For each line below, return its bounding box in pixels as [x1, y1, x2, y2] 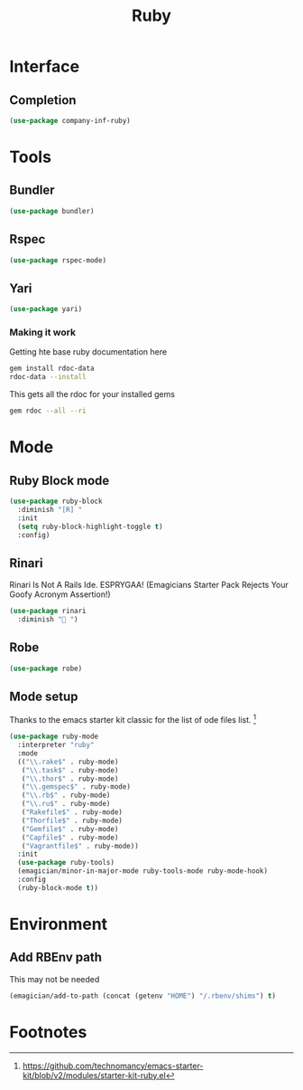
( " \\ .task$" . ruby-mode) [21, 765, 119, 774]
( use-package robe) [9, 664, 83, 673]
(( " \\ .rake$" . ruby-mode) [17, 757, 119, 766]
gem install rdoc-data [9, 364, 95, 374]
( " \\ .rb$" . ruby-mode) [21, 791, 111, 801]
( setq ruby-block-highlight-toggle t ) [17, 522, 164, 531]
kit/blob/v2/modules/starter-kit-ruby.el [22, 1069, 167, 1081]
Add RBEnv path [9, 950, 102, 965]
